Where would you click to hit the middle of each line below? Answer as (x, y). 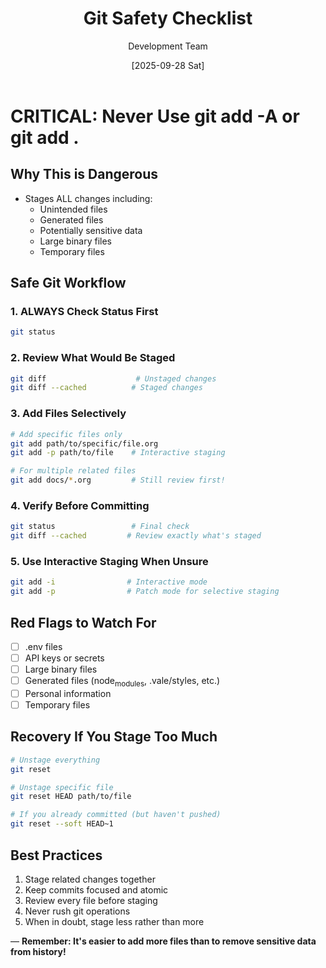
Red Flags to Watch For (83, 622)
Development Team (168, 46)
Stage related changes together (90, 879)
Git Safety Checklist (168, 18)
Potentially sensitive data (91, 230)
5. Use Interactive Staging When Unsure (109, 561)
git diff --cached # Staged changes (106, 388)
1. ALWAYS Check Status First (84, 312)
